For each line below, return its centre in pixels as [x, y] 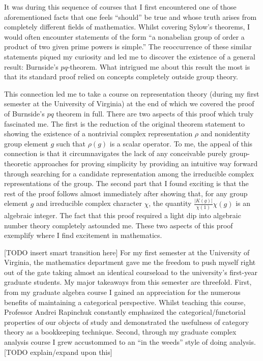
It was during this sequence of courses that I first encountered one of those [120, 7]
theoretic [18, 163]
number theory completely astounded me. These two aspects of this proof [119, 225]
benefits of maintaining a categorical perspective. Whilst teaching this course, [125, 302]
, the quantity [170, 203]
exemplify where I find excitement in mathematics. [83, 235]
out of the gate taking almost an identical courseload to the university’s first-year [131, 272]
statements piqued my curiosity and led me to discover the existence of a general [130, 56]
